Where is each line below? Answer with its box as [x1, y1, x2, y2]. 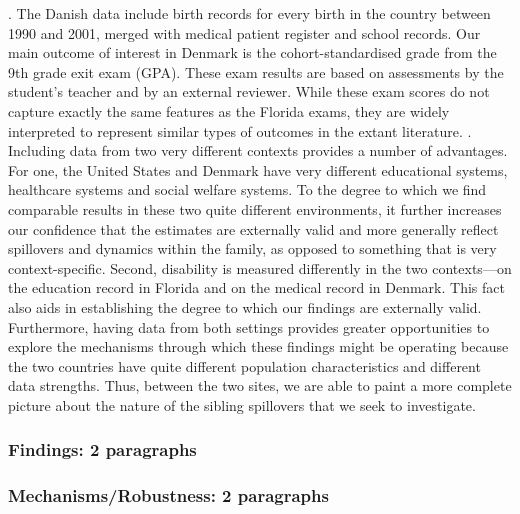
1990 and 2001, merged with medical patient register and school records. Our [8, 22, 481, 43]
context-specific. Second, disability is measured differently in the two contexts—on [8, 257, 512, 278]
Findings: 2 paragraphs [8, 437, 197, 462]
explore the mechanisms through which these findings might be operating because [8, 336, 509, 357]
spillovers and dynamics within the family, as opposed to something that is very [8, 238, 497, 259]
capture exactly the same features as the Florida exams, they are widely [8, 100, 450, 121]
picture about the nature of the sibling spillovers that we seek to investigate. [8, 394, 476, 415]
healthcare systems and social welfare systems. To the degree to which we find [8, 179, 487, 200]
